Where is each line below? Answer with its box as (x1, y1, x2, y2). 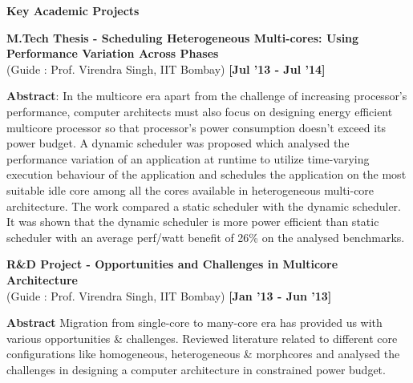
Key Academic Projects (6, 2, 140, 18)
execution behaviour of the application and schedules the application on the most (6, 166, 407, 183)
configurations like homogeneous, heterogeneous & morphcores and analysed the (6, 345, 400, 362)
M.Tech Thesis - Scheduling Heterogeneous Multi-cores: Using (6, 29, 359, 46)
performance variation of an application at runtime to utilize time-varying (6, 150, 370, 167)
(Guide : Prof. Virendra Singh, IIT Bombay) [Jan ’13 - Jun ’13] (6, 287, 332, 304)
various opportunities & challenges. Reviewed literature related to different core (6, 329, 398, 346)
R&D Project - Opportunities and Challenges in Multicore (6, 256, 338, 272)
